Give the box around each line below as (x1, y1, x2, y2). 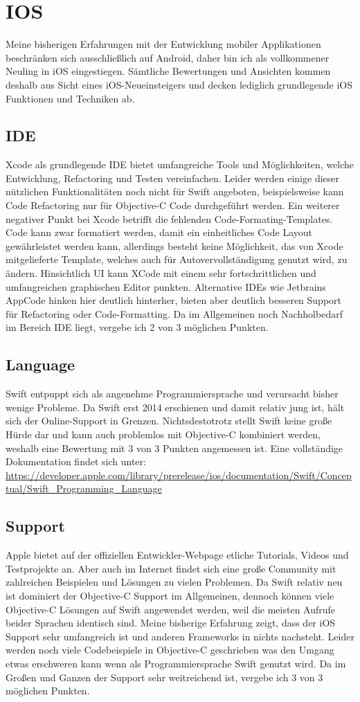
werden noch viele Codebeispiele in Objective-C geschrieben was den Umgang (6, 642, 334, 657)
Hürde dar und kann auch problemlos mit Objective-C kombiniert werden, (6, 427, 321, 441)
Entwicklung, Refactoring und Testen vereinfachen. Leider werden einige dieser (6, 170, 339, 185)
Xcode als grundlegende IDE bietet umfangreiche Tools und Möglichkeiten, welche (6, 157, 354, 172)
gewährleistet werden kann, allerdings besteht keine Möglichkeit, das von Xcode (6, 238, 343, 253)
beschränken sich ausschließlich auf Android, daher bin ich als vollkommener (6, 50, 330, 64)
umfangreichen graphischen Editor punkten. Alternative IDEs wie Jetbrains (6, 279, 326, 294)
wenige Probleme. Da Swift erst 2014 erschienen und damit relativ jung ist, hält (6, 399, 345, 414)
